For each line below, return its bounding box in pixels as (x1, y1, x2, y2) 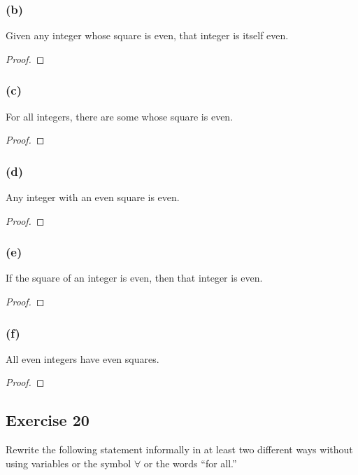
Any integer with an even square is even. (6, 190, 180, 205)
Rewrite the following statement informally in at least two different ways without (6, 442, 353, 457)
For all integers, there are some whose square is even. (6, 109, 234, 123)
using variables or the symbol (6, 455, 131, 470)
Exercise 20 (6, 409, 89, 431)
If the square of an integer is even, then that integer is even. (6, 270, 263, 285)
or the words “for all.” (143, 455, 237, 470)
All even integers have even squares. (6, 351, 159, 366)
